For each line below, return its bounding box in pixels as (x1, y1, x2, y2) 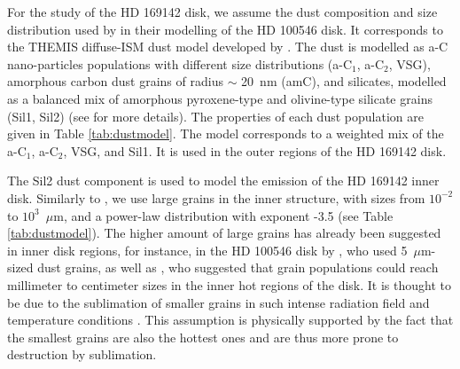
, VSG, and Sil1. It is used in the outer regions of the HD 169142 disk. (63, 141, 447, 160)
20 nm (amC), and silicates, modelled (241, 72, 447, 90)
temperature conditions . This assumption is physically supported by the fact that (7, 310, 454, 329)
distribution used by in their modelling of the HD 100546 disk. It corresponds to (7, 20, 443, 38)
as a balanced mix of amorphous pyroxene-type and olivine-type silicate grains (7, 89, 433, 107)
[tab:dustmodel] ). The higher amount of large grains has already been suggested (7, 224, 441, 242)
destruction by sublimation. (7, 345, 157, 364)
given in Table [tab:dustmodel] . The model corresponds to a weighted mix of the (7, 124, 444, 143)
